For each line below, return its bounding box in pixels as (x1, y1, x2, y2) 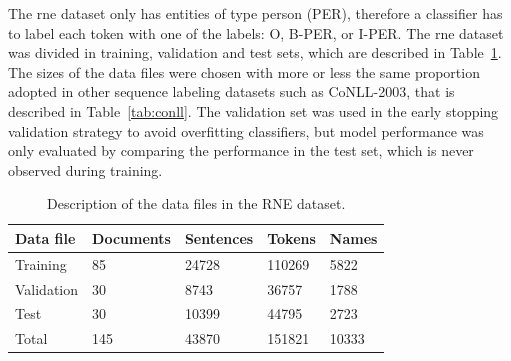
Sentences (184, 227, 254, 248)
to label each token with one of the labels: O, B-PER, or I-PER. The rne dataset (8, 22, 504, 43)
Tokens (267, 227, 316, 248)
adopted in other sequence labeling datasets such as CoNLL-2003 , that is (8, 81, 455, 102)
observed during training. (8, 159, 163, 180)
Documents (92, 227, 171, 248)
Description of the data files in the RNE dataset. (47, 193, 346, 214)
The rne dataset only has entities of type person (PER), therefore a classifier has (8, 3, 503, 23)
